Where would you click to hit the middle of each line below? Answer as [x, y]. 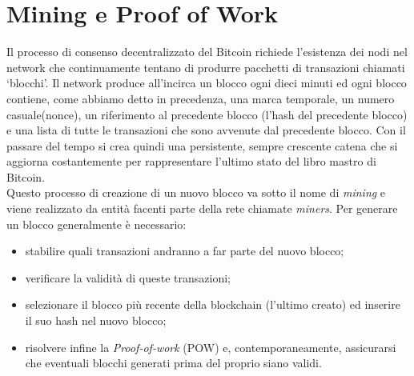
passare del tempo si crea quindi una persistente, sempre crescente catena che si [202, 145]
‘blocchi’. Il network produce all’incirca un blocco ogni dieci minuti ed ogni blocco [207, 83]
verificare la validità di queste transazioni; [128, 277]
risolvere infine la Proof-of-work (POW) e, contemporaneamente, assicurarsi [211, 347]
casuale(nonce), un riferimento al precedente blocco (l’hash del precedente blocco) [207, 114]
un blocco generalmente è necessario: [96, 224]
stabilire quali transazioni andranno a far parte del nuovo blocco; [185, 251]
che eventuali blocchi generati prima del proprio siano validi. [173, 363]
